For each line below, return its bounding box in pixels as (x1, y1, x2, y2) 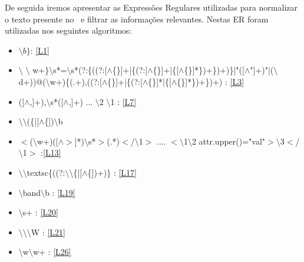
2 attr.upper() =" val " (191, 135, 266, 147)
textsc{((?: (27, 166, 65, 178)
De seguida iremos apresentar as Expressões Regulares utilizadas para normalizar (5, 1, 298, 13)
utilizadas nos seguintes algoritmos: (5, 24, 132, 37)
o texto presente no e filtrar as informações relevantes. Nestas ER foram (5, 12, 269, 25)
